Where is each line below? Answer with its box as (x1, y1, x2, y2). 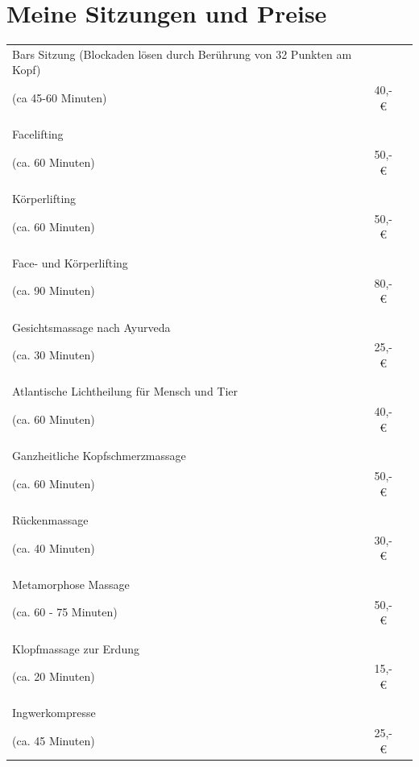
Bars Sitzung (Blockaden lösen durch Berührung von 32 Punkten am (12, 45, 352, 62)
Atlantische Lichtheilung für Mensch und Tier (12, 383, 239, 400)
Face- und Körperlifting (12, 254, 128, 271)
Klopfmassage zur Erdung (12, 640, 139, 657)
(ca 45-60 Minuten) (12, 89, 107, 106)
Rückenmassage (12, 511, 89, 528)
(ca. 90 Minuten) (12, 282, 95, 299)
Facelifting (12, 126, 64, 143)
